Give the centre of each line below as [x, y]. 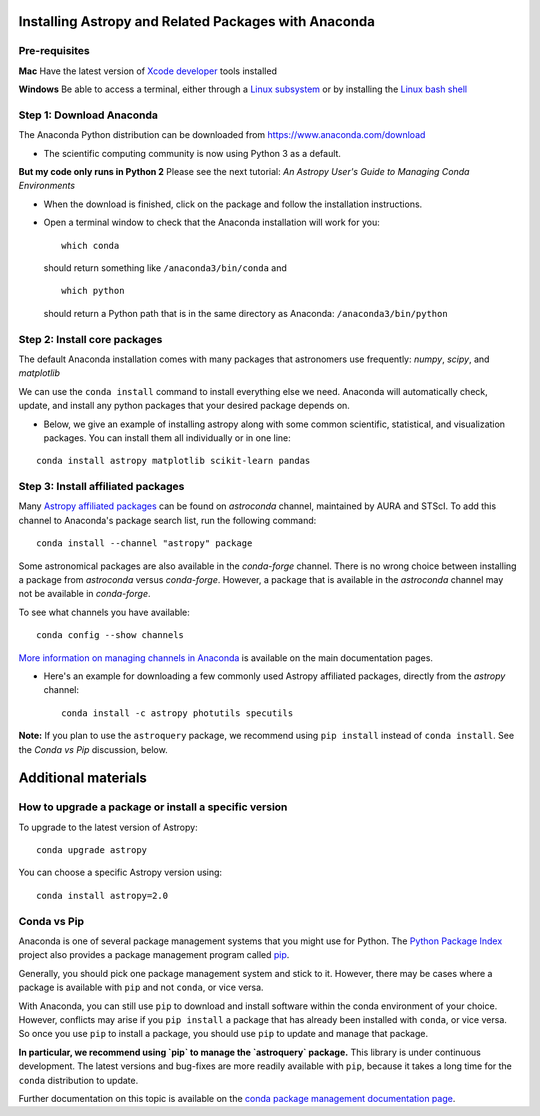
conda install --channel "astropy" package [144, 543]
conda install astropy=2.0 [102, 895]
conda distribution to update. [78, 1080]
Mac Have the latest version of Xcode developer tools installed [147, 71]
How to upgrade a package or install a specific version [153, 807]
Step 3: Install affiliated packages [101, 487]
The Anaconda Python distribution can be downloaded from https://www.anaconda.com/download [222, 135]
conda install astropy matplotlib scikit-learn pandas [173, 461]
